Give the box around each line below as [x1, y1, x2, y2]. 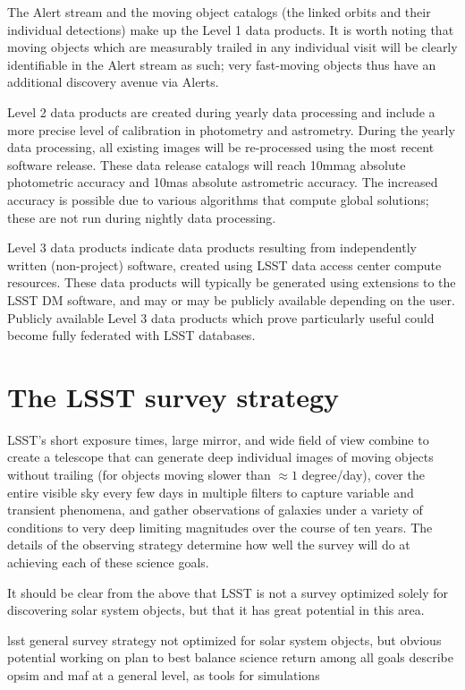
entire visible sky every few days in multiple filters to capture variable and [7, 482, 414, 501]
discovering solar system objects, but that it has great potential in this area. [7, 601, 425, 619]
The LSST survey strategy [7, 378, 340, 414]
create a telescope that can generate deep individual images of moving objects [7, 447, 434, 466]
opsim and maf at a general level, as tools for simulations [7, 665, 320, 684]
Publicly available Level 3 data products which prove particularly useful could [7, 308, 435, 327]
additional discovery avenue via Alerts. [7, 72, 219, 91]
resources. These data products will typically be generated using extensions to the [7, 273, 456, 292]
